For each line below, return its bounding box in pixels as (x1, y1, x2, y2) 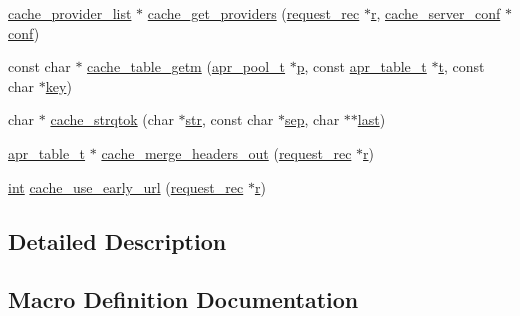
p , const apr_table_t (296, 56, 427, 77)
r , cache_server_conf (370, 3, 501, 23)
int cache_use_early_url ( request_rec (8, 176, 244, 197)
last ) (357, 109, 386, 130)
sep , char (284, 109, 340, 130)
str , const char (185, 109, 274, 130)
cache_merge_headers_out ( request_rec (101, 142, 352, 163)
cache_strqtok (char (50, 109, 174, 130)
